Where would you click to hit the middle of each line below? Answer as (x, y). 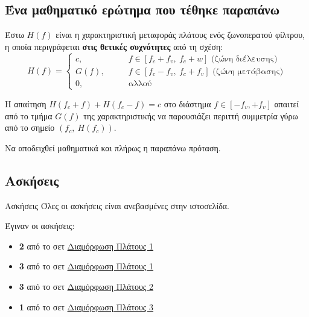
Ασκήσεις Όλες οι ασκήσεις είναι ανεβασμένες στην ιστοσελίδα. (117, 205)
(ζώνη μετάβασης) (248, 71)
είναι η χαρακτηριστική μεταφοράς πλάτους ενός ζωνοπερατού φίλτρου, (180, 35)
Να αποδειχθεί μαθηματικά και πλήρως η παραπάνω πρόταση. (113, 147)
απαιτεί (287, 103)
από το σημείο (30, 127)
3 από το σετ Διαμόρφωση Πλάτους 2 (86, 286)
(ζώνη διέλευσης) (244, 59)
